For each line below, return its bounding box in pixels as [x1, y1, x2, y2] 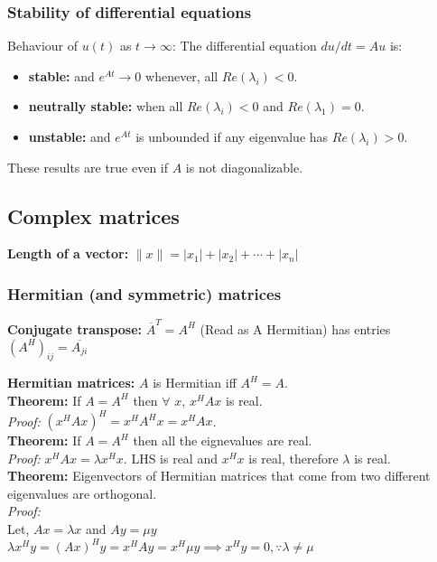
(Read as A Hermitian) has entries [200, 319, 391, 338]
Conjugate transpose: [7, 319, 143, 338]
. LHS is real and [123, 448, 218, 467]
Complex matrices [7, 201, 180, 229]
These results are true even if [7, 157, 169, 176]
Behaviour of [7, 36, 79, 55]
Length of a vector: [7, 244, 129, 263]
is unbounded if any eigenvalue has [135, 127, 329, 145]
